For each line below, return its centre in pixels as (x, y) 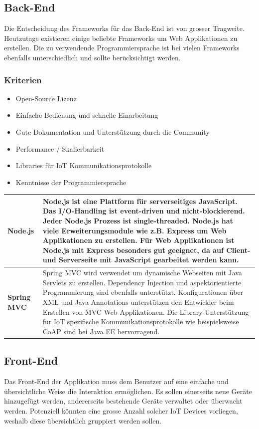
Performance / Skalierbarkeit (60, 148)
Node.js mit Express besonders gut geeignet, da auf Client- (146, 250)
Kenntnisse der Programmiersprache (71, 182)
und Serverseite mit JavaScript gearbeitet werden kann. (141, 260)
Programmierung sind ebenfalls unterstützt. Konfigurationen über (143, 292)
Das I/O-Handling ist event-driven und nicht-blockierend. (144, 211)
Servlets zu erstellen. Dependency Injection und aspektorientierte (142, 282)
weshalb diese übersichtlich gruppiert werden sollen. (83, 420)
